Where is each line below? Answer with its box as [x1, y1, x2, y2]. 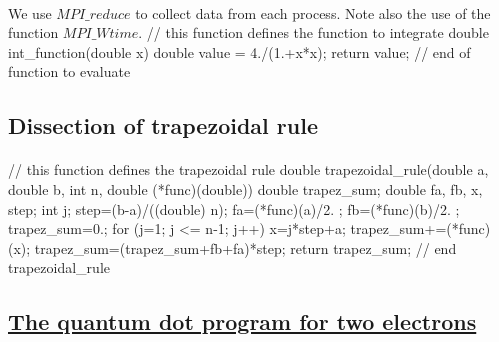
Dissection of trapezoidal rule [8, 110, 318, 141]
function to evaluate [8, 61, 131, 82]
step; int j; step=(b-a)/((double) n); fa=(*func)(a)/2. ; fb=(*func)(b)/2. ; [8, 198, 460, 219]
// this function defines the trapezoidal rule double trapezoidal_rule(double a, [8, 159, 489, 180]
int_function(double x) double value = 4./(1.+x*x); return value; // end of [8, 41, 471, 62]
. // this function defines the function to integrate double [138, 22, 489, 43]
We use [8, 2, 52, 23]
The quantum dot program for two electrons [8, 306, 477, 337]
